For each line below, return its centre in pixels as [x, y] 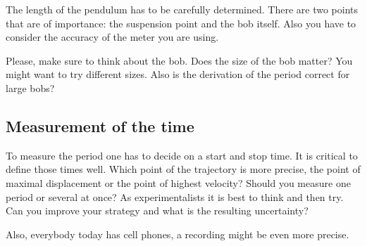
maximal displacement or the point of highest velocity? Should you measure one [178, 182]
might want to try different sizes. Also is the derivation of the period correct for [178, 74]
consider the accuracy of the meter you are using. [112, 37]
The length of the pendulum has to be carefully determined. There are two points [182, 9]
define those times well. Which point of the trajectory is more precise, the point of [183, 169]
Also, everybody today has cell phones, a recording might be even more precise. [178, 234]
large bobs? [30, 88]
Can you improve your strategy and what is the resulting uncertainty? [157, 211]
